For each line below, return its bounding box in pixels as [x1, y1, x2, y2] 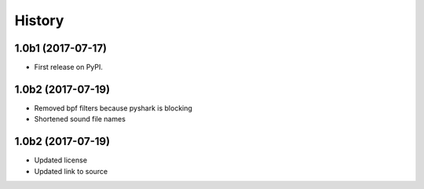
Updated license [34, 155, 88, 165]
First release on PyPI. [34, 63, 104, 72]
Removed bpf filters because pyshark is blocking [34, 103, 192, 113]
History [14, 12, 64, 29]
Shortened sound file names [34, 114, 126, 124]
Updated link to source [34, 166, 108, 176]
